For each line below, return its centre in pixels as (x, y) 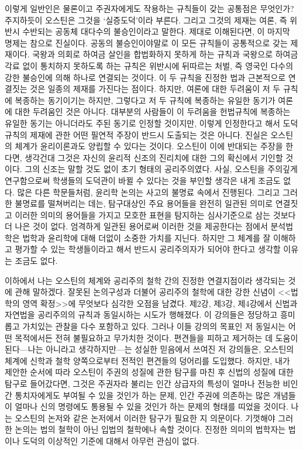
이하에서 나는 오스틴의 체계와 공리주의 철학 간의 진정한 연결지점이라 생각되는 (145, 280)
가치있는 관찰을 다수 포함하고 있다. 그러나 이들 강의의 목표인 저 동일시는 (154, 326)
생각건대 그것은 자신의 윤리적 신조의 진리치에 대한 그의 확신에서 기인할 (154, 157)
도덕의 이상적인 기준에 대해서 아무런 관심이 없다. (111, 440)
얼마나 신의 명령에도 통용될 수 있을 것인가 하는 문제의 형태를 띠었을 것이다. (151, 406)
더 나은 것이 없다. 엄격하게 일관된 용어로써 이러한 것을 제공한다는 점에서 (136, 226)
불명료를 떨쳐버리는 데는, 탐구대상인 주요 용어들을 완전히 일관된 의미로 (144, 203)
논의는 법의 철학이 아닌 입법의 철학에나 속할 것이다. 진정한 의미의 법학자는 (150, 429)
